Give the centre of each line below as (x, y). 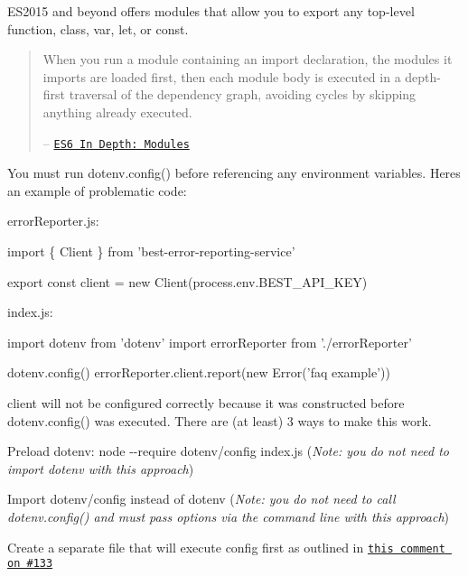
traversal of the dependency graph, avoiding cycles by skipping (243, 94)
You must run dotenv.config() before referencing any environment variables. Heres (234, 173)
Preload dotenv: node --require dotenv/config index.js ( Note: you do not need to (228, 451)
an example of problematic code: (97, 190)
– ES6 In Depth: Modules (116, 142)
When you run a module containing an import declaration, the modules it (248, 59)
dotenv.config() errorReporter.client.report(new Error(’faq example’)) (199, 372)
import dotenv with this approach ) (101, 468)
